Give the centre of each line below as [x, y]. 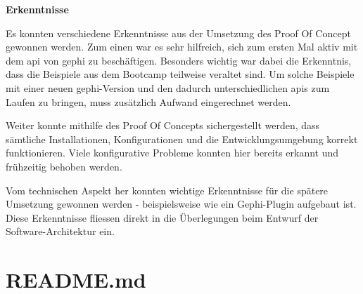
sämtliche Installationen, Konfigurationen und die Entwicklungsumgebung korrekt [182, 139]
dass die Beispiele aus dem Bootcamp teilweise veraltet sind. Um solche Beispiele [180, 74]
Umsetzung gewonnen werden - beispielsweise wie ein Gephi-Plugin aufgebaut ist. [181, 204]
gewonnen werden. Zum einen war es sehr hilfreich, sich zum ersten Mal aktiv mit [182, 47]
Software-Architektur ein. [60, 231]
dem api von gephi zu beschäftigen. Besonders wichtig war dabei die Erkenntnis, [179, 60]
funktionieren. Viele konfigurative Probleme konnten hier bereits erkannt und [172, 153]
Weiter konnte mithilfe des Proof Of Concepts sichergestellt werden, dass [163, 125]
